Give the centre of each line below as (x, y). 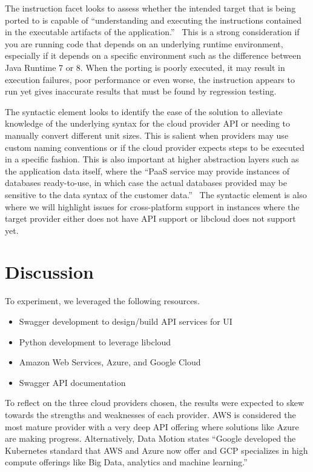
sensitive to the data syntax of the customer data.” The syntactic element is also (156, 194)
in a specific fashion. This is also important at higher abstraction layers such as (152, 159)
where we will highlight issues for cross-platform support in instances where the (152, 206)
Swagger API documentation (72, 382)
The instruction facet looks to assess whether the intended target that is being (150, 8)
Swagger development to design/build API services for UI (126, 321)
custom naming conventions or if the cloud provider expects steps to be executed (155, 147)
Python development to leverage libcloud (95, 341)
